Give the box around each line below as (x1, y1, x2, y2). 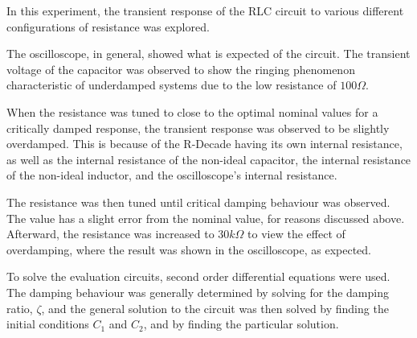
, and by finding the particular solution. (143, 315, 339, 332)
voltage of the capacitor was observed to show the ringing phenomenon (6, 60, 355, 77)
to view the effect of (247, 225, 345, 242)
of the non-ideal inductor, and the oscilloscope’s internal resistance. (6, 167, 337, 183)
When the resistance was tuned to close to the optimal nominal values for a (6, 103, 378, 120)
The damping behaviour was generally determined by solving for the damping (6, 283, 389, 300)
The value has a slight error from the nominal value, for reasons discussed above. (6, 209, 405, 226)
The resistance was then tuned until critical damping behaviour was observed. (6, 193, 390, 210)
